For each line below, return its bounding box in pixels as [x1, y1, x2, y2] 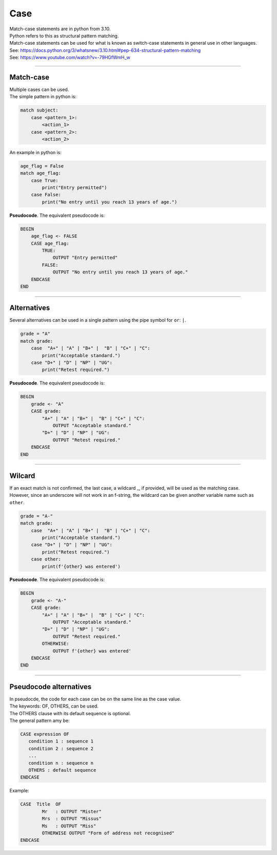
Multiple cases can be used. [9, 86, 69, 92]
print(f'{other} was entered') [42, 563, 121, 569]
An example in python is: [9, 149, 62, 155]
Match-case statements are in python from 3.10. [9, 26, 111, 32]
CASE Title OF [20, 802, 62, 807]
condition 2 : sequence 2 [28, 746, 94, 751]
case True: [31, 177, 58, 183]
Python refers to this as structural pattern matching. [9, 32, 119, 39]
